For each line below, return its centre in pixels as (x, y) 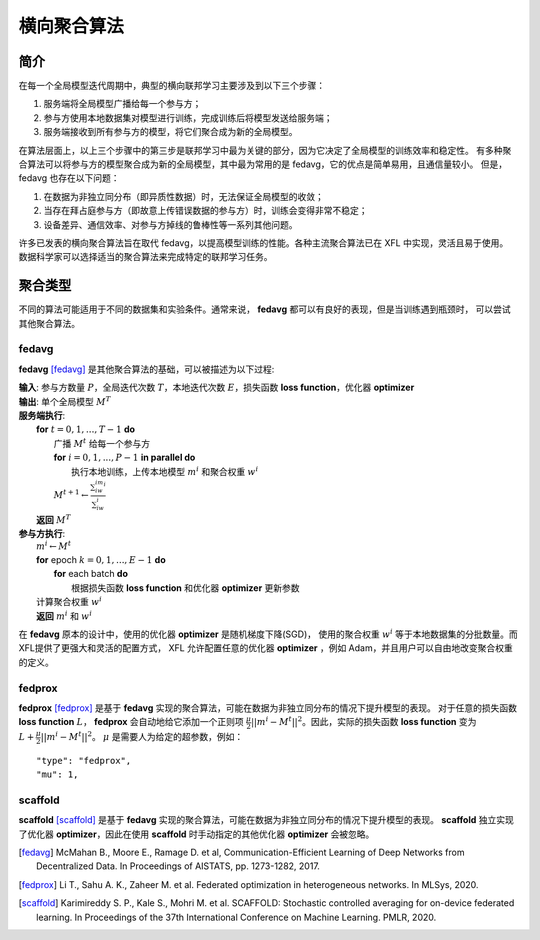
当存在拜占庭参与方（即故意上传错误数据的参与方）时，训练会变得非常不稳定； (205, 211)
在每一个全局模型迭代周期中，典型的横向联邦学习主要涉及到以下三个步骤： (171, 86)
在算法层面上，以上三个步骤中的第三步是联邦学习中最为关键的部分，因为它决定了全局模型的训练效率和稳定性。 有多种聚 (265, 150)
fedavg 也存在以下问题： (69, 178)
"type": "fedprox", (84, 760)
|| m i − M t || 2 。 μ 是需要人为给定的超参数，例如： (142, 736)
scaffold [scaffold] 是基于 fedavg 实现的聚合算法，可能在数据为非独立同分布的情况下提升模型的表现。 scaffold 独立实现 (266, 820)
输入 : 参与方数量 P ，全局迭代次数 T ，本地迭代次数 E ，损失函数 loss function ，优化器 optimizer (216, 387)
